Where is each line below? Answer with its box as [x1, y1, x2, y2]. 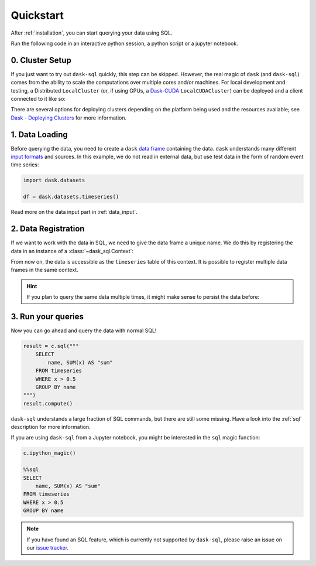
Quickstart [11, 9, 64, 22]
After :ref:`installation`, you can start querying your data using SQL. [11, 29, 173, 36]
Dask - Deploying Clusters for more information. [11, 114, 127, 121]
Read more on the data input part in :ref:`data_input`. [11, 209, 138, 216]
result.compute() [23, 400, 73, 407]
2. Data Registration [11, 224, 85, 234]
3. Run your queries [11, 311, 84, 322]
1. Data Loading [11, 129, 68, 139]
